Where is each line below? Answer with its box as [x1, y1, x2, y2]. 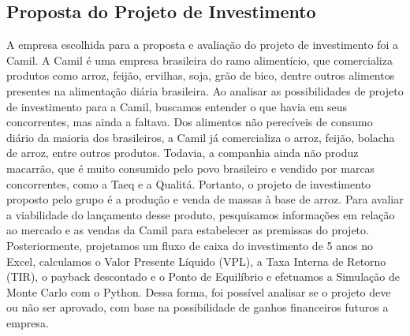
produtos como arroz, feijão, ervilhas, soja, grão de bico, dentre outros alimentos [6, 67, 395, 84]
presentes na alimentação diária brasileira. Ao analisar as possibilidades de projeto [6, 82, 404, 99]
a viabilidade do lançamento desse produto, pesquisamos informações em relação [6, 206, 395, 222]
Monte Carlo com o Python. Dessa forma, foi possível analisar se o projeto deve [6, 283, 391, 300]
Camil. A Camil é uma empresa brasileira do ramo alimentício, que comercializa [6, 51, 393, 68]
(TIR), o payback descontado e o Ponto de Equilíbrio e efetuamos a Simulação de [6, 268, 400, 285]
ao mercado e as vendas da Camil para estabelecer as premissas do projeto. [6, 222, 369, 238]
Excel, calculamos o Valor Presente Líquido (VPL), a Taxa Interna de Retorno [6, 252, 386, 269]
